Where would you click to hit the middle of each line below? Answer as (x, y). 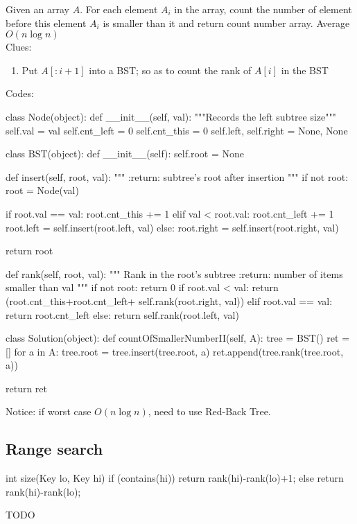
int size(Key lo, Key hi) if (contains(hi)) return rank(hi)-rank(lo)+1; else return (175, 478)
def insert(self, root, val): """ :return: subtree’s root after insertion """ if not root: (177, 176)
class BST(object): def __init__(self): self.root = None (125, 154)
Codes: (20, 93)
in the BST (305, 70)
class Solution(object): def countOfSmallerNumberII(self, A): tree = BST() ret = (178, 338)
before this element (46, 23)
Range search (54, 449)
